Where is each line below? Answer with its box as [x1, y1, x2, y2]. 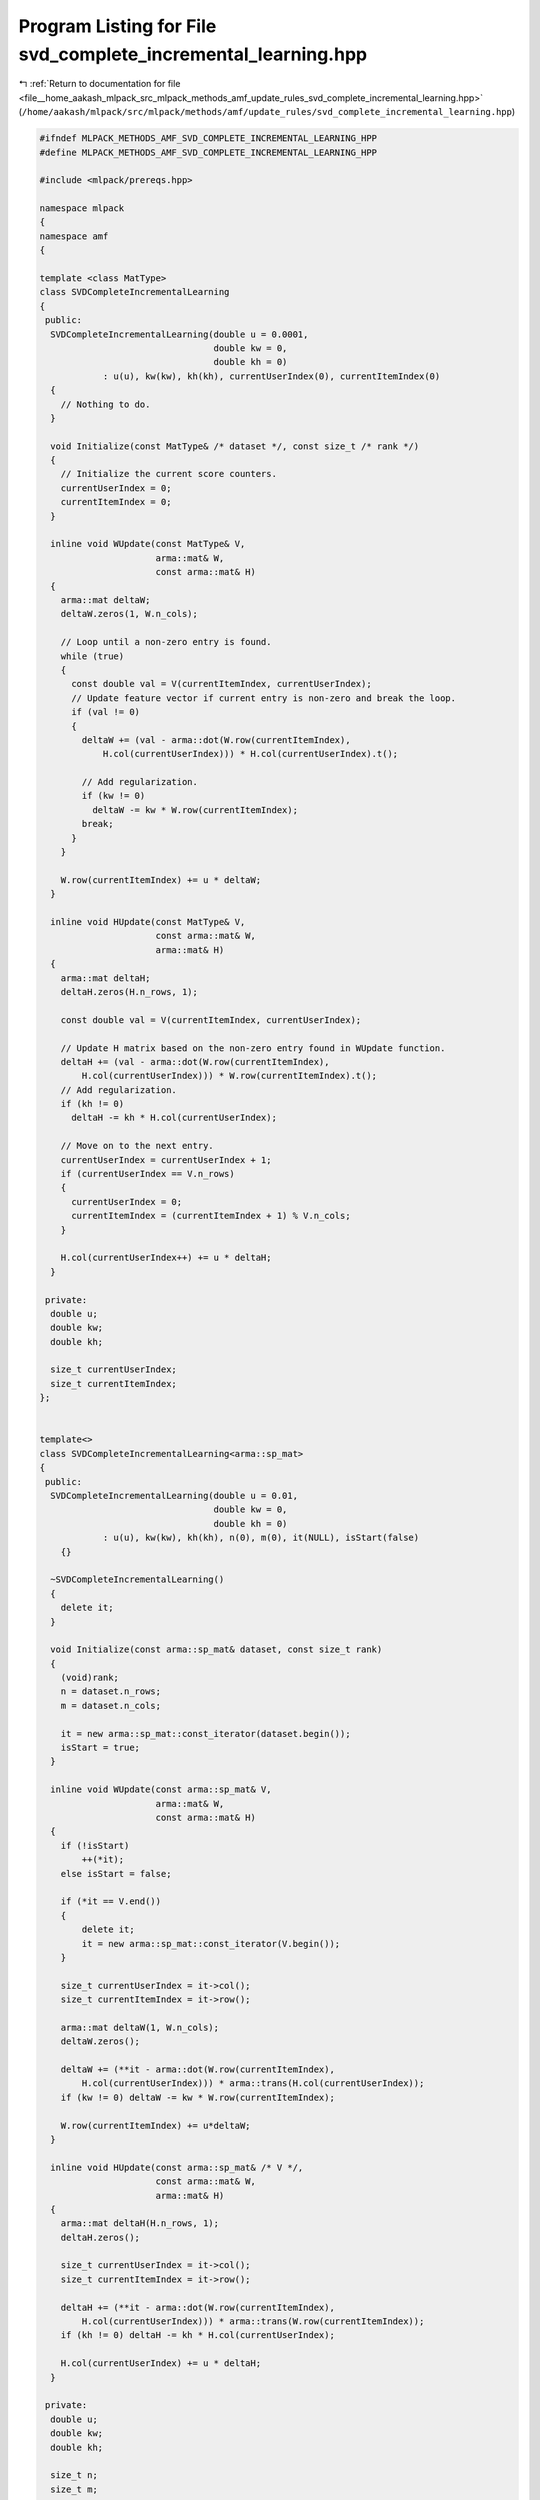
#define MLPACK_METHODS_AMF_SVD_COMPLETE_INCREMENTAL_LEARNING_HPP [39, 146, 378, 158]
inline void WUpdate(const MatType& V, [50, 538, 246, 550]
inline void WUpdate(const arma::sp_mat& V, [50, 1784, 272, 1795]
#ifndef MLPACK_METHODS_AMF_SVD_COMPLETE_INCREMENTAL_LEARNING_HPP [39, 133, 378, 144]
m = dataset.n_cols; [60, 1700, 162, 1711]
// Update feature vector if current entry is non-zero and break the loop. [71, 692, 457, 704]
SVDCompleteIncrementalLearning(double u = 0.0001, [50, 328, 309, 340]
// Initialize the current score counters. [60, 468, 277, 480]
